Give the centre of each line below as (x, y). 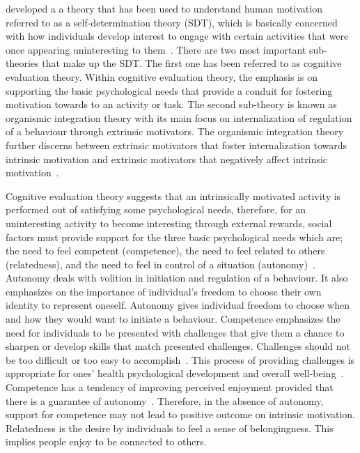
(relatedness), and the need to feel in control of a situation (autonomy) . (161, 264)
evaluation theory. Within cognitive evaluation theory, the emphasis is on (162, 76)
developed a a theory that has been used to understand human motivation (164, 8)
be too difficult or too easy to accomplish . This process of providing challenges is (180, 359)
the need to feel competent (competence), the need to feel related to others (165, 251)
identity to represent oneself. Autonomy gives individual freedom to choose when (178, 305)
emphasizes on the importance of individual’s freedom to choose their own (164, 291)
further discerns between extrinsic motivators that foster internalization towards (176, 145)
